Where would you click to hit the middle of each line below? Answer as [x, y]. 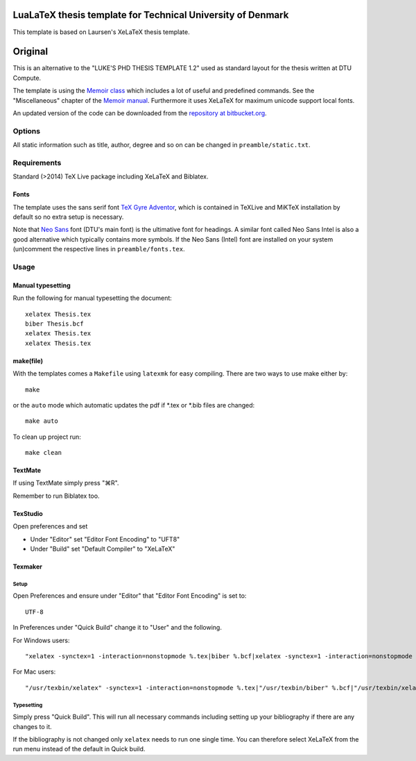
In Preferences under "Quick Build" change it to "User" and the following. [117, 628]
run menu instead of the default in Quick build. [79, 749]
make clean [44, 453]
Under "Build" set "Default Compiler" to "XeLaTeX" [103, 549]
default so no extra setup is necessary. [68, 217]
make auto [42, 421]
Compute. [27, 78]
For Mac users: [34, 672]
